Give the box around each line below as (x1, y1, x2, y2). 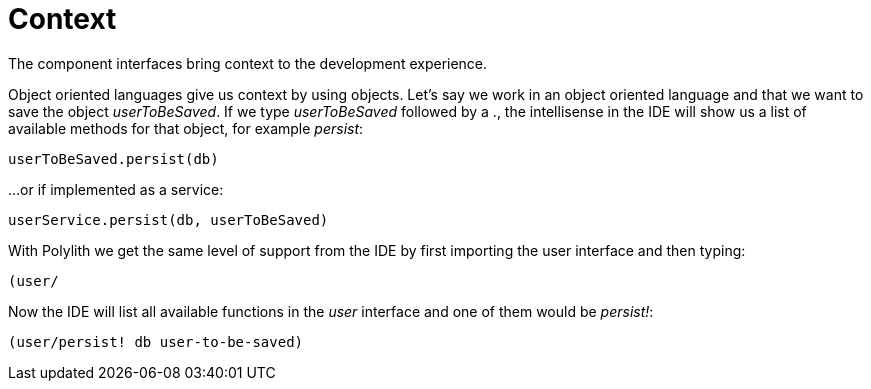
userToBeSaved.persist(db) (8, 150, 219, 167)
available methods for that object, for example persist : (8, 119, 364, 137)
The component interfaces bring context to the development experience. (8, 54, 488, 72)
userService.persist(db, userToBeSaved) (8, 211, 329, 228)
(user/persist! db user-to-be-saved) (8, 333, 304, 350)
